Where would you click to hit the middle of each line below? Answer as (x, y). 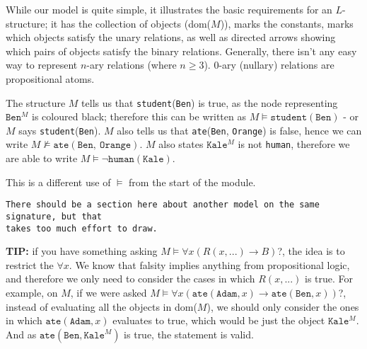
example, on (32, 293)
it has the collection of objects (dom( (131, 23)
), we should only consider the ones (283, 306)
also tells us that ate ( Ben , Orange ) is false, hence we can (239, 130)
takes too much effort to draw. (82, 228)
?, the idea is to (311, 251)
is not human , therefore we (294, 144)
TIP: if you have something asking (82, 251)
